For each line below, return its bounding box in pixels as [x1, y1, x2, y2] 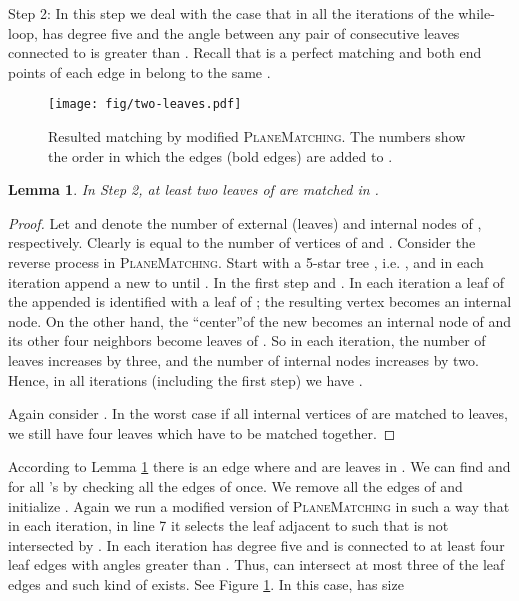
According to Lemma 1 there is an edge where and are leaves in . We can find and [8, 456, 511, 477]
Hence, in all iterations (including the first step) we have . [8, 369, 363, 390]
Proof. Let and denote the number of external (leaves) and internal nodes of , [8, 212, 482, 233]
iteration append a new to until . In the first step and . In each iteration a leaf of [8, 271, 505, 292]
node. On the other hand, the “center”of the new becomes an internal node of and [8, 310, 512, 331]
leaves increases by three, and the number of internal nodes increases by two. [8, 349, 479, 370]
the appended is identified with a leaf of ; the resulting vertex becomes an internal [8, 291, 512, 312]
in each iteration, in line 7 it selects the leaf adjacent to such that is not [8, 515, 449, 536]
